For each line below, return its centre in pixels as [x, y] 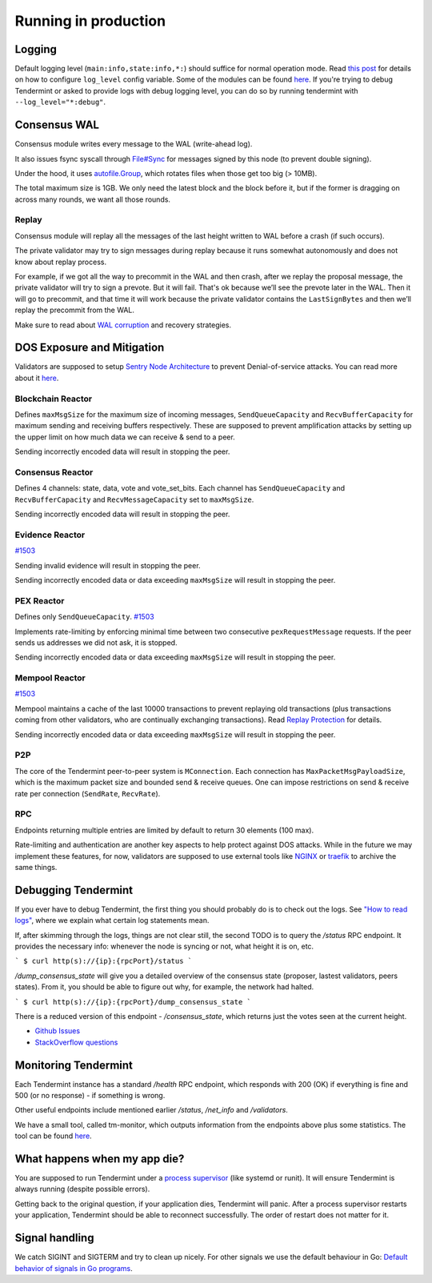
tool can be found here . [53, 1136]
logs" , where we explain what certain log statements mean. [112, 920]
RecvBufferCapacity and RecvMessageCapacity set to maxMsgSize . [134, 499]
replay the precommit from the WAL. [75, 310]
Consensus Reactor [54, 472]
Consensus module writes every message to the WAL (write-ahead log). [134, 144]
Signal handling [54, 1238]
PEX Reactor [40, 600]
